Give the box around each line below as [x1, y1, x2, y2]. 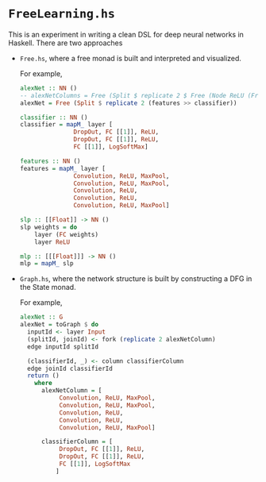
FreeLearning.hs [8, 6, 115, 21]
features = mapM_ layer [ [19, 164, 106, 172]
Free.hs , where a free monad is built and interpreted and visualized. [19, 53, 242, 63]
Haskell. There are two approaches [8, 38, 123, 48]
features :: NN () [19, 157, 81, 165]
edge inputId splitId [27, 342, 99, 351]
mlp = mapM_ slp [19, 260, 74, 268]
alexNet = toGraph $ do [19, 321, 99, 329]
